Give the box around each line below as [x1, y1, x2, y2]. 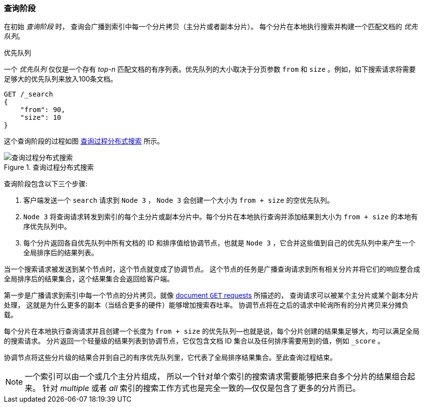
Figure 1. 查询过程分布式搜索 [4, 163, 94, 172]
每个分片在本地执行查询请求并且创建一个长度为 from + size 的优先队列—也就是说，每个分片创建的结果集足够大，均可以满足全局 [4, 327, 420, 336]
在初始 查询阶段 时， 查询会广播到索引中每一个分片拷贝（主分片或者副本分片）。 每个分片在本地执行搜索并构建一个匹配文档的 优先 [4, 22, 418, 31]
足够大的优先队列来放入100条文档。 [4, 75, 117, 83]
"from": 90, [20, 106, 65, 114]
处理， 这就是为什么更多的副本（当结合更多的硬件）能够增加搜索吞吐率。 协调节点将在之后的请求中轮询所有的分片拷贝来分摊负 [4, 301, 408, 309]
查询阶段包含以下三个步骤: [4, 179, 88, 188]
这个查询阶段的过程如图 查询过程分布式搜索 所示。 [4, 137, 164, 146]
